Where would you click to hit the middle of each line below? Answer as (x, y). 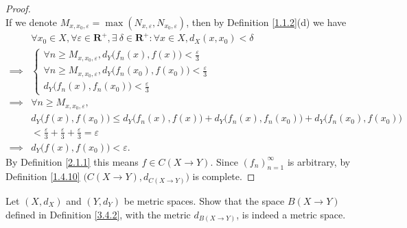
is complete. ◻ (224, 176)
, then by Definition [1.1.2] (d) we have (266, 22)
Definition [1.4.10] (43, 176)
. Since (224, 161)
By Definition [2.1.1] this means (72, 161)
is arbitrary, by (319, 161)
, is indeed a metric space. (291, 214)
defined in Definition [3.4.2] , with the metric (98, 214)
